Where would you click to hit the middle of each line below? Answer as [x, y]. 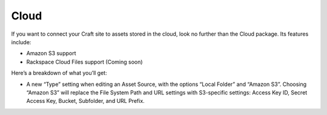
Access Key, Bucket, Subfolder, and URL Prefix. [85, 101]
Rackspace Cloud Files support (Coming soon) [84, 62]
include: [21, 42]
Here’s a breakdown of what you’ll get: [59, 73]
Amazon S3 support [51, 53]
